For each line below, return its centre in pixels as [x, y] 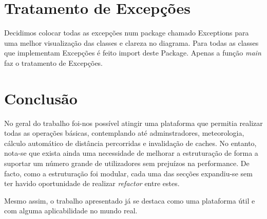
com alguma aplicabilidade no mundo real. [71, 211]
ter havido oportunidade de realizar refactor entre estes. [92, 183]
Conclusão [41, 98]
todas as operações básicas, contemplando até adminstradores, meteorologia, [124, 133]
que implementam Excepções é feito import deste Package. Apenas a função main [133, 53]
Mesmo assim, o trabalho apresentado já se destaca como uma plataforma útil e [130, 200]
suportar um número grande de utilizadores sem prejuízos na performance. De [127, 163]
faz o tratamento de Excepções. [54, 62]
